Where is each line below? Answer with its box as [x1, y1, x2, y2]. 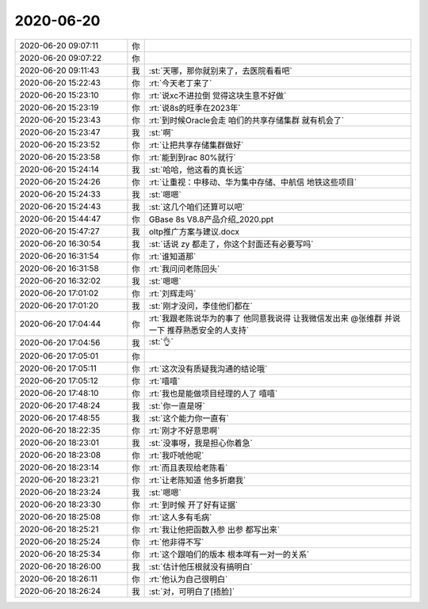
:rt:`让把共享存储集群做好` [148, 139, 244, 150]
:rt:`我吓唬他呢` [148, 450, 204, 461]
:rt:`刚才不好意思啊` [148, 424, 220, 436]
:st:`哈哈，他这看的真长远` [148, 164, 245, 175]
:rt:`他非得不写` [148, 536, 204, 547]
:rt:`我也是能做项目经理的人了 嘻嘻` [148, 388, 278, 399]
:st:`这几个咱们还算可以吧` [148, 201, 245, 212]
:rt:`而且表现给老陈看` [148, 462, 228, 473]
